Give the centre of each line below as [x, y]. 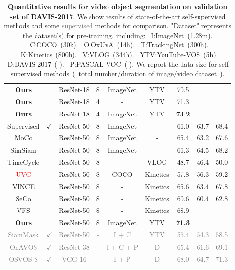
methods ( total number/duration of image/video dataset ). [134, 73]
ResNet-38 [74, 246]
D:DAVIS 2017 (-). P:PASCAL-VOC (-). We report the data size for [112, 64]
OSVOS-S [24, 259]
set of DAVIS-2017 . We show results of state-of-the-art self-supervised [117, 16]
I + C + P [122, 246]
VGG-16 [74, 259]
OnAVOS [23, 246]
